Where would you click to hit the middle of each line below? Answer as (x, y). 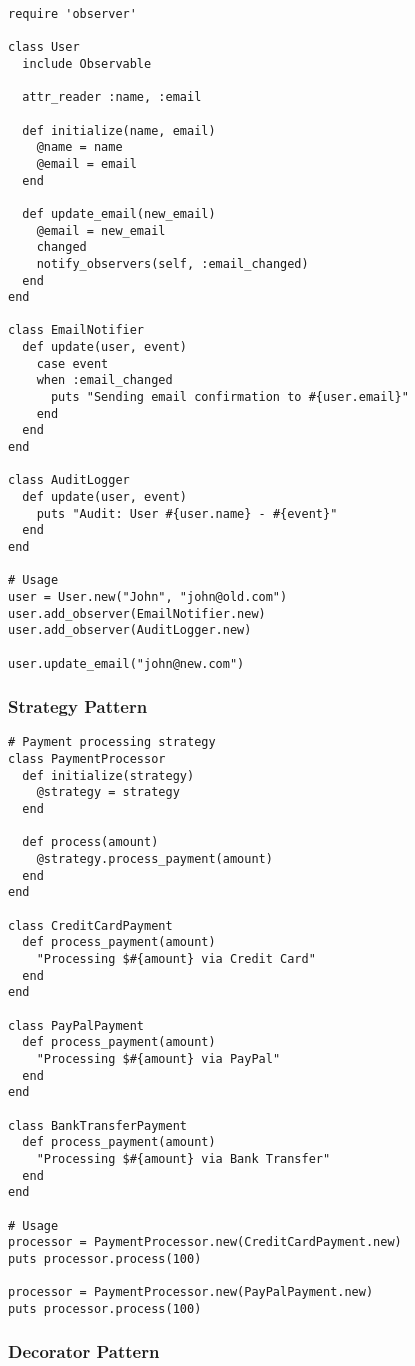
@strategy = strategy (108, 792)
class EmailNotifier (76, 330)
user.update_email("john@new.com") (126, 663)
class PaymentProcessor (87, 759)
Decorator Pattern (84, 1351)
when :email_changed (104, 380)
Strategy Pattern (78, 706)
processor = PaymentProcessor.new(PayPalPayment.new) (191, 1292)
